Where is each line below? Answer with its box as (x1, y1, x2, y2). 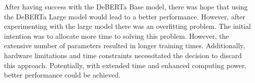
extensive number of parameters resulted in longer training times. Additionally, (4, 40, 245, 51)
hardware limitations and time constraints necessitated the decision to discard (4, 50, 242, 60)
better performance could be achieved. (4, 70, 121, 80)
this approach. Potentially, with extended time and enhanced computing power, (4, 60, 247, 70)
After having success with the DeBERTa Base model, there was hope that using (4, 1, 248, 11)
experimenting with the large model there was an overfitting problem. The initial (4, 21, 251, 31)
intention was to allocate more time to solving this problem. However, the (4, 30, 229, 41)
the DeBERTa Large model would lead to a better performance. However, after (4, 11, 246, 21)
